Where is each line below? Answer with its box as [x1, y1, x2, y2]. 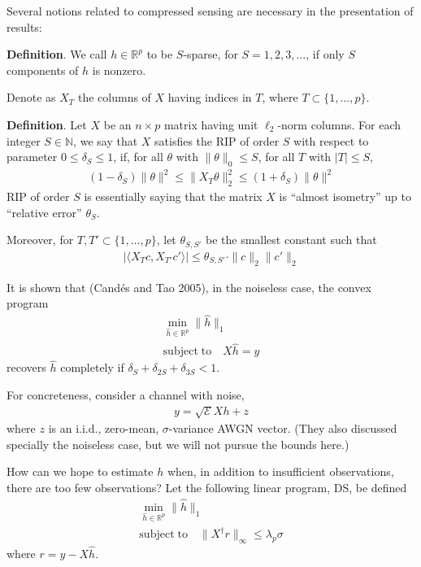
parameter [7, 148, 58, 165]
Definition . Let [7, 116, 87, 133]
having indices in [167, 89, 252, 106]
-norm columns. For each [277, 116, 401, 133]
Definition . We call [7, 46, 107, 63]
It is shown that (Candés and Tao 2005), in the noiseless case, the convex [7, 278, 371, 295]
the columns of [77, 89, 151, 106]
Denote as [7, 89, 56, 106]
